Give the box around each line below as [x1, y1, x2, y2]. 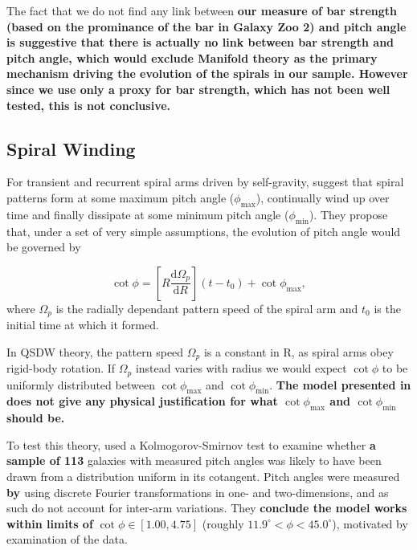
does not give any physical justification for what [6, 393, 278, 409]
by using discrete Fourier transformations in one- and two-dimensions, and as [6, 483, 389, 500]
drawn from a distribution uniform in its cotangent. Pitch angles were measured [6, 468, 400, 485]
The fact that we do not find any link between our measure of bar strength [6, 2, 397, 18]
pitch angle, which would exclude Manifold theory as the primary [6, 49, 378, 66]
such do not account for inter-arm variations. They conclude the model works [6, 499, 407, 516]
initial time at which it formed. [6, 316, 159, 333]
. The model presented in [269, 376, 411, 393]
